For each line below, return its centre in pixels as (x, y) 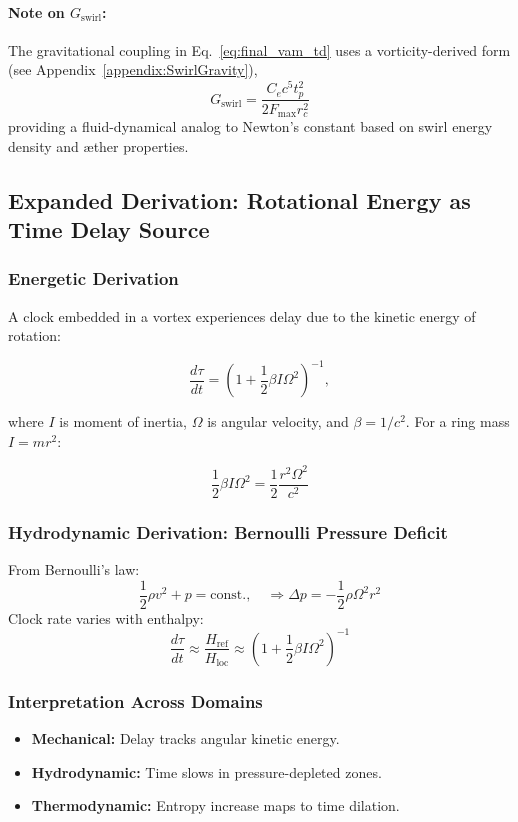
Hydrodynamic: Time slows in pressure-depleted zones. (206, 771)
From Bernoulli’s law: (74, 569)
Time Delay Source (109, 228)
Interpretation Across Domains (135, 700)
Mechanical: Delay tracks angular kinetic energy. (185, 738)
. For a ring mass (457, 421)
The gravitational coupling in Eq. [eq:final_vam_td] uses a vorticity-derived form (259, 49)
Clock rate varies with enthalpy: (106, 617)
